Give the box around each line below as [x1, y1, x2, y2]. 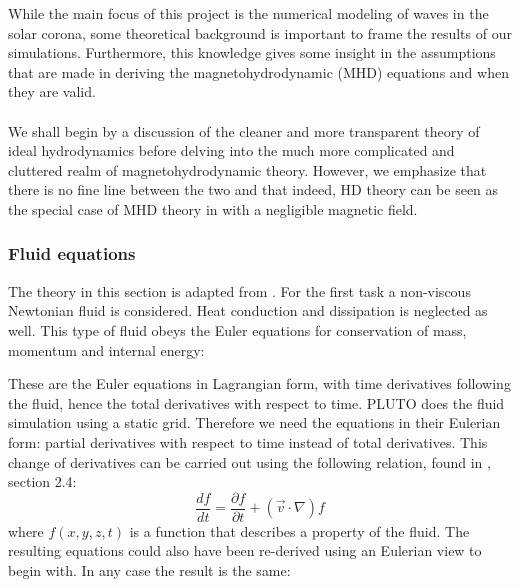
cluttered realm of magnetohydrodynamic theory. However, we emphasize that [8, 159, 487, 180]
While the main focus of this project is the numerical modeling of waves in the [8, 3, 489, 23]
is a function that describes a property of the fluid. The [129, 520, 470, 541]
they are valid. [8, 81, 96, 102]
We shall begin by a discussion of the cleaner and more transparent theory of [8, 120, 480, 141]
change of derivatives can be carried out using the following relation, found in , [8, 451, 491, 472]
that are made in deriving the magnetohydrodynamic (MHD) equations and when [8, 61, 509, 82]
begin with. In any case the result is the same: [8, 559, 291, 580]
